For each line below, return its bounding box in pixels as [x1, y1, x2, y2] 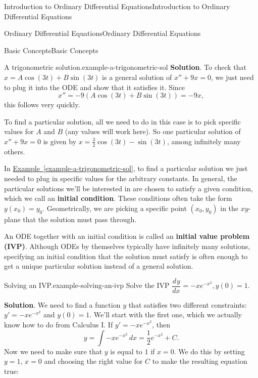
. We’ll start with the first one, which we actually [89, 309, 242, 320]
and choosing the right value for [44, 356, 143, 366]
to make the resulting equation [152, 356, 247, 366]
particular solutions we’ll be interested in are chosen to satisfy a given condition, [4, 183, 253, 193]
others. [4, 146, 25, 156]
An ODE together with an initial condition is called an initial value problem [4, 231, 250, 241]
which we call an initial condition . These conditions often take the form [4, 193, 232, 203]
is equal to [110, 346, 142, 356]
